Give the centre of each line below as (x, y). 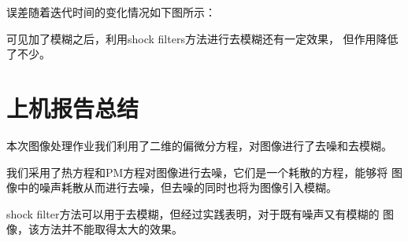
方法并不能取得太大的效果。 (111, 229)
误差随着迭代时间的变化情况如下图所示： (111, 12)
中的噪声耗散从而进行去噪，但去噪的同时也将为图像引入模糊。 (177, 187)
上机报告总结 (73, 107)
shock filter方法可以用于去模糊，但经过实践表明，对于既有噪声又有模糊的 (193, 213)
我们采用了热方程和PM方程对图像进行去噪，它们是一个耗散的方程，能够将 (197, 172)
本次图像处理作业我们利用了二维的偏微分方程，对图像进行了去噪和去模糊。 (199, 145)
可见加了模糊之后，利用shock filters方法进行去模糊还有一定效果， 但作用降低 (202, 38)
